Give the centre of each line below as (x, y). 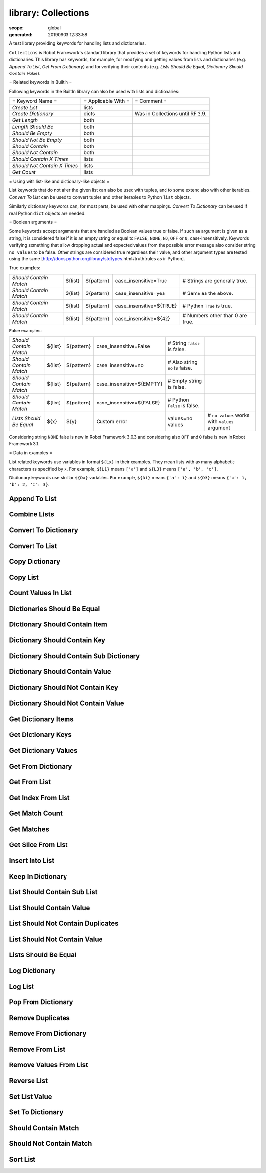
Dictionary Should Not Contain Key (64, 687)
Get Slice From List (38, 845)
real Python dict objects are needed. (47, 213)
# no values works (229, 415)
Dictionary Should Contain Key (57, 641)
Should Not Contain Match (50, 1144)
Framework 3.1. (24, 443)
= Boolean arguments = (33, 222)
